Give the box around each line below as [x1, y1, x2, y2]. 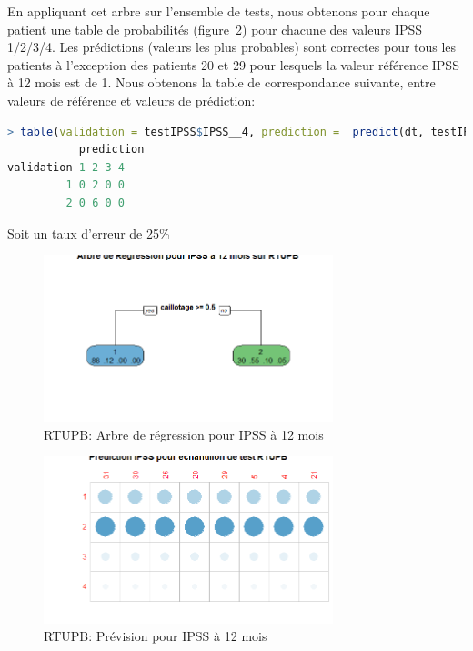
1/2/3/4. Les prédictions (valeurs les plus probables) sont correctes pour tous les [7, 37, 457, 56]
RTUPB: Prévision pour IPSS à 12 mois [44, 626, 267, 646]
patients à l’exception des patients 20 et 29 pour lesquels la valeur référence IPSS [7, 55, 459, 74]
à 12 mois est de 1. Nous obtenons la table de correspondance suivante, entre [7, 73, 436, 92]
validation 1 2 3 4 [7, 160, 125, 174]
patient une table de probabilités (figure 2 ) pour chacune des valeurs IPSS [7, 19, 423, 38]
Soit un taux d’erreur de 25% [7, 223, 170, 242]
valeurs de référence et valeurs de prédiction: [7, 90, 256, 109]
